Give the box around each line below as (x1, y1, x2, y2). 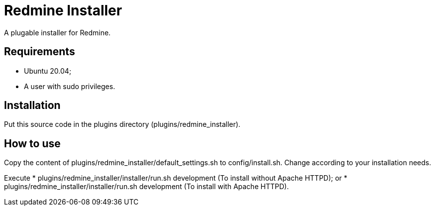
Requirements (4, 45, 75, 58)
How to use (4, 137, 61, 150)
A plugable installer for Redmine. (4, 28, 111, 37)
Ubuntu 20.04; (24, 66, 72, 75)
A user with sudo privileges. (24, 82, 115, 91)
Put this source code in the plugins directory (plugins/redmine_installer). (4, 120, 240, 129)
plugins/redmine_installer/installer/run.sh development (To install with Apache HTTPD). (4, 182, 289, 191)
